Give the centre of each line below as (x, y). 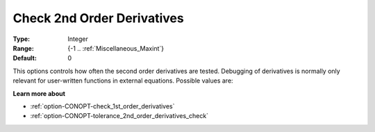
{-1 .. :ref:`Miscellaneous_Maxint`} (116, 48)
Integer (78, 39)
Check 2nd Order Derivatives (98, 18)
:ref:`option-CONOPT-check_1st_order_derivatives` (102, 106)
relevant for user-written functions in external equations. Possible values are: (123, 81)
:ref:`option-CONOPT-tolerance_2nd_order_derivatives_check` (119, 116)
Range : (23, 48)
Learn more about (39, 93)
